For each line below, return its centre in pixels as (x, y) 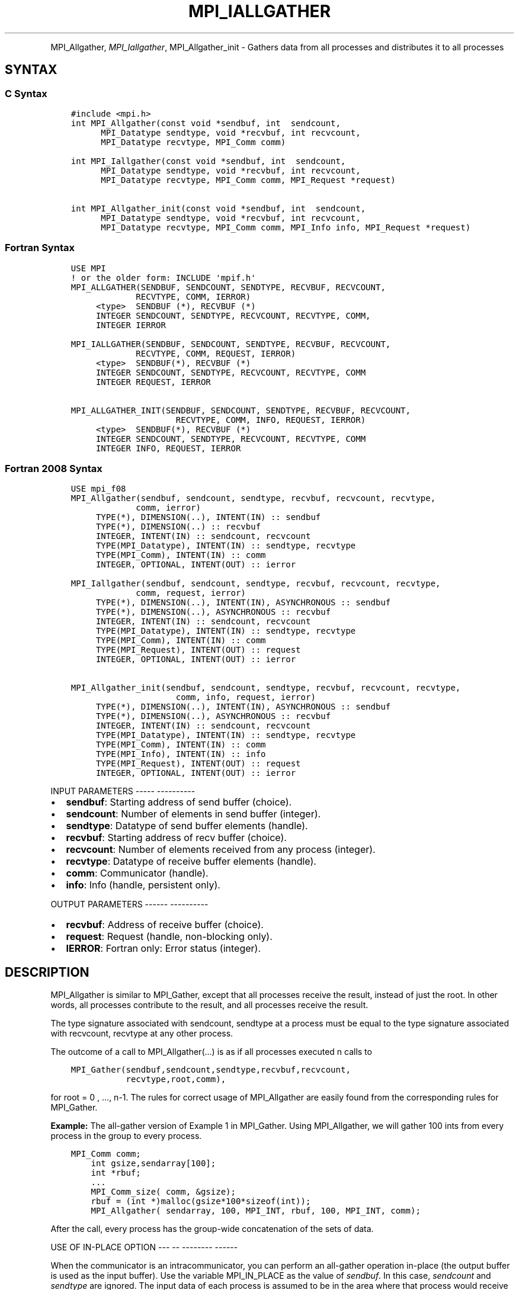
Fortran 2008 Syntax (54, 469)
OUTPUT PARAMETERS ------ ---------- (129, 904)
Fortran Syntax (40, 248)
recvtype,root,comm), (176, 1079)
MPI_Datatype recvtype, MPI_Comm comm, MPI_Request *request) (248, 180)
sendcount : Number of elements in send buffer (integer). (193, 814)
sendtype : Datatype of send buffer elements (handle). (187, 826)
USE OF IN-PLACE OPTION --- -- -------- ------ (144, 1247)
